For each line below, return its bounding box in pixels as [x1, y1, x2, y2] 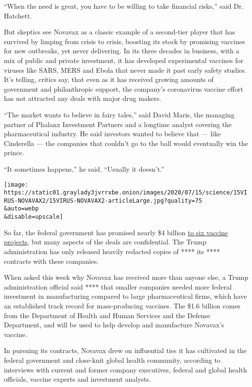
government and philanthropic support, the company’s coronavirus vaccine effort [4, 83, 243, 94]
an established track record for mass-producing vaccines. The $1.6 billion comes [4, 300, 241, 310]
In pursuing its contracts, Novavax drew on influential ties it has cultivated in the [4, 345, 247, 355]
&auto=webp [4, 205, 39, 212]
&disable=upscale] [4, 213, 63, 221]
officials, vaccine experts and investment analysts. [4, 374, 151, 384]
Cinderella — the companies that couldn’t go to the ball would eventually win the [4, 138, 248, 148]
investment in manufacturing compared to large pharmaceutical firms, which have [4, 291, 247, 301]
